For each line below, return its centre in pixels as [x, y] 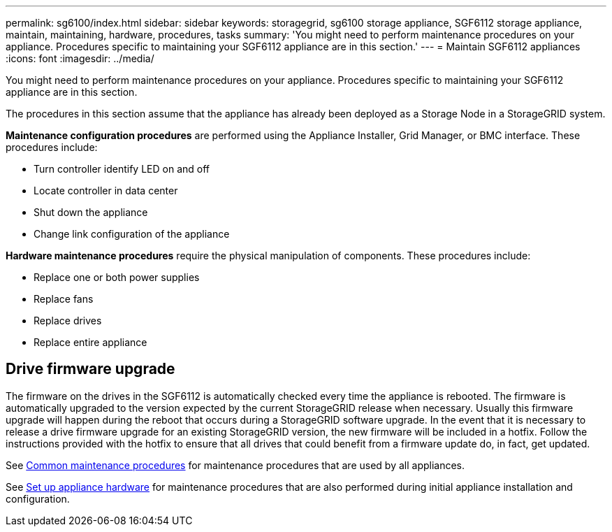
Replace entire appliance [90, 342]
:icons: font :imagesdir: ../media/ [80, 58]
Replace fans [64, 299]
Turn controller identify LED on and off [122, 169]
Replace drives [68, 321]
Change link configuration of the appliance [132, 234]
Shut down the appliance [91, 212]
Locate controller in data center [106, 190]
